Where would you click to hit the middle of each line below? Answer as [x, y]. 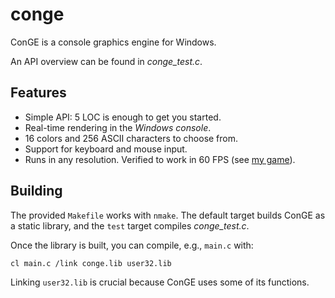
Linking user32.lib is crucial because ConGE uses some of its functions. [160, 282]
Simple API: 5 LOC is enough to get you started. [123, 117]
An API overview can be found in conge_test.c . [106, 61]
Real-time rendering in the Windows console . [118, 127]
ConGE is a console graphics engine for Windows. [113, 42]
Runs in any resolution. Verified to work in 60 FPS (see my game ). [160, 159]
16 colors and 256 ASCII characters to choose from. [131, 138]
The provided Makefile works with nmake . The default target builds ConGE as [168, 215]
